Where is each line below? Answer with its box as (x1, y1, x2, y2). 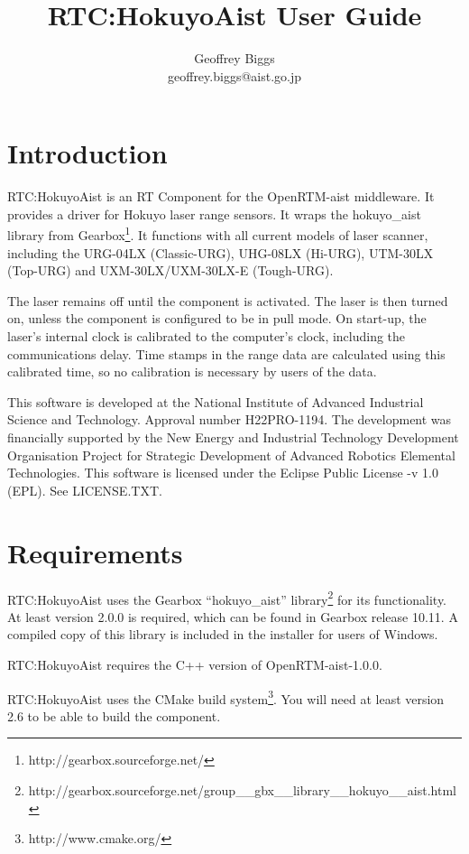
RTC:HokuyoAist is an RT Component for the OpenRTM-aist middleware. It (7, 187, 435, 206)
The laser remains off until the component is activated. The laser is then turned (7, 291, 448, 310)
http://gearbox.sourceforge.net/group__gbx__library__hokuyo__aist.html (28, 781, 456, 799)
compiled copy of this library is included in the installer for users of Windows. (7, 625, 438, 644)
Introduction (7, 135, 168, 172)
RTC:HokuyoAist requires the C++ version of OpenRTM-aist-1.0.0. (7, 654, 382, 673)
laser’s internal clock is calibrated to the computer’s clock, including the (7, 327, 406, 346)
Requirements (7, 534, 183, 571)
